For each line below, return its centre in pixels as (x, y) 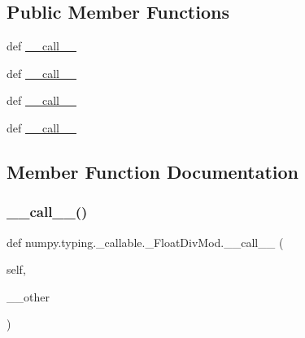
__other (28, 296)
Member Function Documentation (153, 171)
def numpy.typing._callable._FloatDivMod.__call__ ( (145, 242)
